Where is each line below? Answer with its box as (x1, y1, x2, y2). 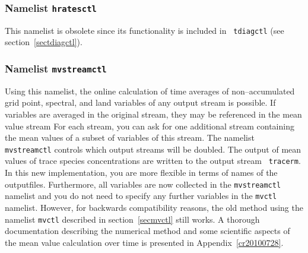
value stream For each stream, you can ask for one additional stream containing (5, 119, 294, 132)
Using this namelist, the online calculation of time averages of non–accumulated (5, 84, 295, 97)
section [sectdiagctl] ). (5, 36, 82, 48)
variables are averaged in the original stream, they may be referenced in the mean (5, 108, 302, 120)
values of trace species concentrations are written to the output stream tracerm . (5, 154, 301, 167)
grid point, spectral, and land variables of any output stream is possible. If (5, 96, 276, 109)
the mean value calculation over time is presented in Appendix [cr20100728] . (5, 236, 284, 248)
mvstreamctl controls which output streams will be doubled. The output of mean (5, 143, 301, 155)
